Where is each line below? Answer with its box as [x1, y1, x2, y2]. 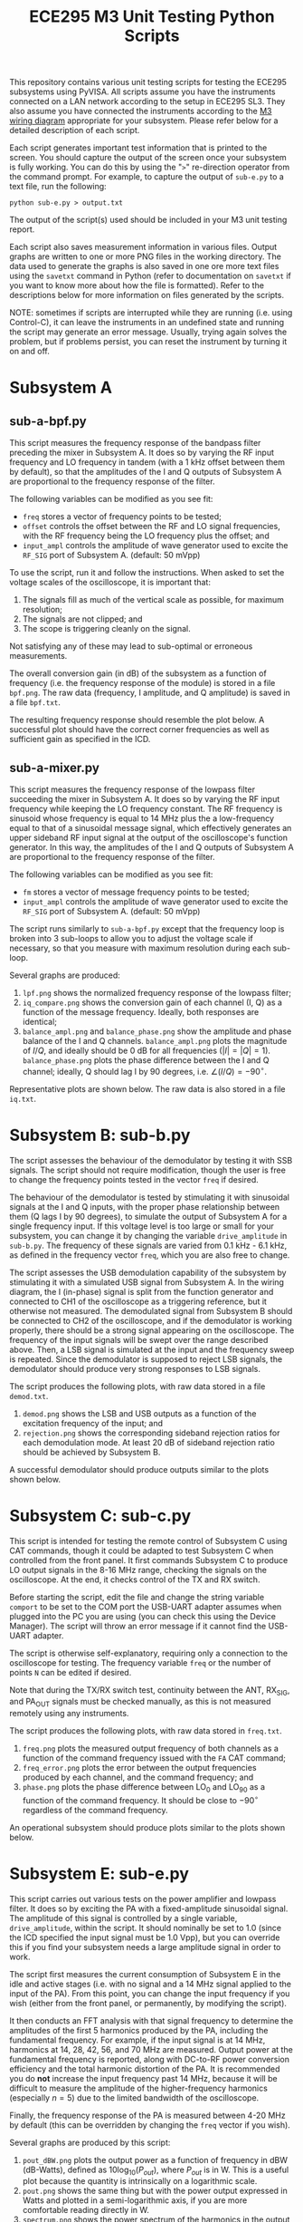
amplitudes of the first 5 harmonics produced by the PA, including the [9, 2024, 269, 2035]
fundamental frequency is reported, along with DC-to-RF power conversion [9, 2053, 289, 2064]
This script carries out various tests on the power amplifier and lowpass [9, 1893, 277, 1904]
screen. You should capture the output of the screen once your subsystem [9, 152, 287, 163]
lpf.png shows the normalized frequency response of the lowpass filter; [22, 988, 292, 998]
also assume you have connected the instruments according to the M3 [9, 106, 272, 117]
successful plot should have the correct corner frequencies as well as [9, 724, 270, 735]
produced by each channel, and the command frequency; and [22, 1772, 254, 1782]
